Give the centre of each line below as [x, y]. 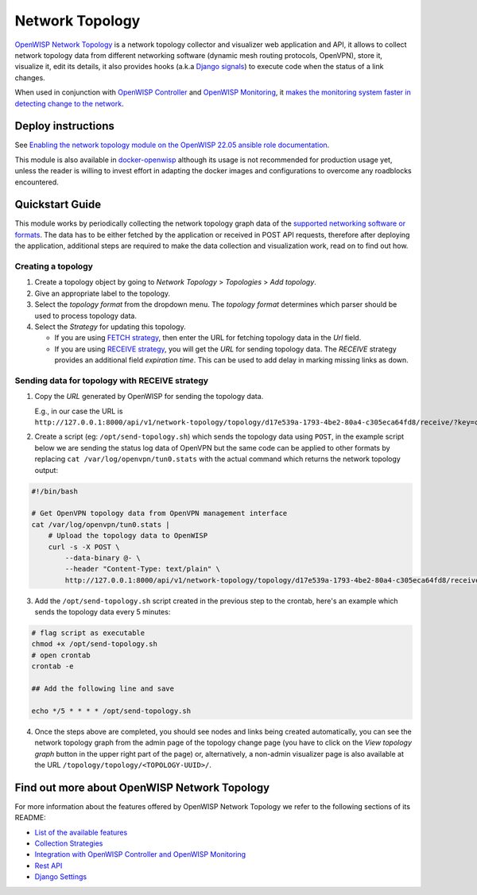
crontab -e [52, 666]
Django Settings [61, 877]
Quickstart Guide [58, 205]
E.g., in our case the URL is [79, 411]
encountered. [37, 182]
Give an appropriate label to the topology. [103, 293]
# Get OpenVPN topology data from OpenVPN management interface [159, 513]
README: [31, 818]
